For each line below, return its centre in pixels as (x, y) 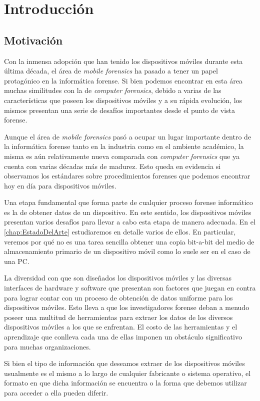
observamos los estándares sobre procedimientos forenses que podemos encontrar (127, 176)
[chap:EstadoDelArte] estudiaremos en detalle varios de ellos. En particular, (120, 232)
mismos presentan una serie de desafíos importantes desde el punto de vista (119, 110)
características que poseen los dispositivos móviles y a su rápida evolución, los (123, 100)
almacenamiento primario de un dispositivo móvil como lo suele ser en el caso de (127, 251)
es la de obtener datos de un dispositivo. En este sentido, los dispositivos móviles (128, 212)
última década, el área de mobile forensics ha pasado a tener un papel (111, 71)
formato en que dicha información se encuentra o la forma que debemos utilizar (125, 383)
